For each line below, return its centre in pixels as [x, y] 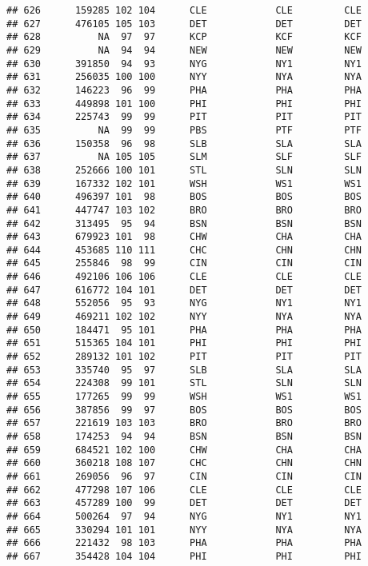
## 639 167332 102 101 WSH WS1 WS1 [184, 183]
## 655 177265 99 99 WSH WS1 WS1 [184, 397]
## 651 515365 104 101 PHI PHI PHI [184, 343]
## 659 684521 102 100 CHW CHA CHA [184, 450]
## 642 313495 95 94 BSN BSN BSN [184, 223]
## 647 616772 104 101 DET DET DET [184, 290]
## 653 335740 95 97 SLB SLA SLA [184, 370]
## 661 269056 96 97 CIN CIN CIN [184, 476]
